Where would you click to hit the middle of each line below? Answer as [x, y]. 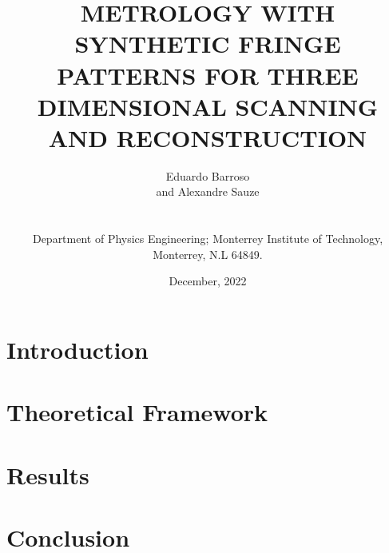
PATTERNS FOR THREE [208, 75]
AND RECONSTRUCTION [208, 137]
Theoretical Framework [137, 412]
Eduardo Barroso [208, 175]
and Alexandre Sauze [208, 191]
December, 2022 [208, 281]
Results [48, 474]
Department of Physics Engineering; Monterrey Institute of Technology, [208, 239]
